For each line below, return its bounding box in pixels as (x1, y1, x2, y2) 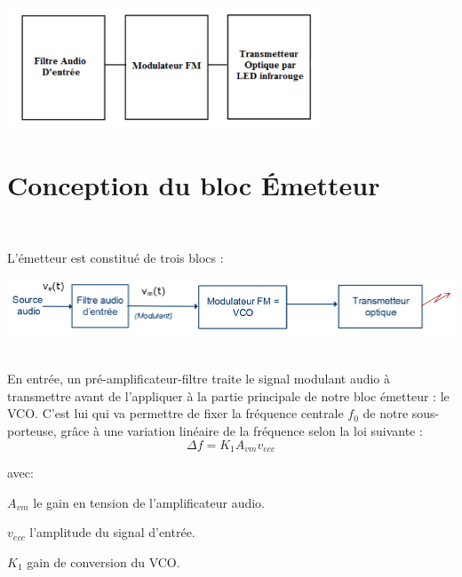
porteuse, (7, 422, 57, 440)
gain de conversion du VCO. (27, 552, 180, 571)
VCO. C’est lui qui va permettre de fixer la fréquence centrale (7, 404, 344, 423)
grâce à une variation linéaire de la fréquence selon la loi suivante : (60, 422, 423, 440)
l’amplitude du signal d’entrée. (29, 523, 195, 541)
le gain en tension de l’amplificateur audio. (33, 493, 266, 511)
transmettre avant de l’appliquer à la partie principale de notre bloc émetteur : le (7, 386, 450, 405)
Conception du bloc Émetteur (7, 167, 380, 203)
